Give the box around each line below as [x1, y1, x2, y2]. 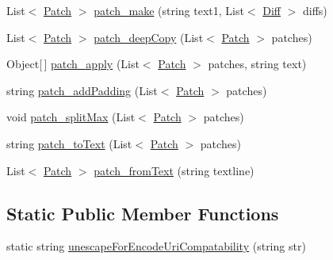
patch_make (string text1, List [94, 2, 244, 18]
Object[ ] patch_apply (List [6, 55, 140, 72]
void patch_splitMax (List [6, 109, 136, 125]
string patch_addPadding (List [6, 82, 158, 98]
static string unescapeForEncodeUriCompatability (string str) [6, 238, 306, 254]
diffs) [302, 2, 327, 18]
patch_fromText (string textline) [94, 162, 255, 178]
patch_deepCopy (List [94, 29, 204, 45]
